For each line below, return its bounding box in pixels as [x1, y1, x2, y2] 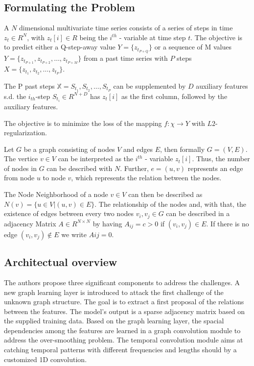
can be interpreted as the [58, 153, 134, 164]
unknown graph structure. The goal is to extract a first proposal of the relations [4, 296, 244, 307]
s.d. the [4, 91, 26, 101]
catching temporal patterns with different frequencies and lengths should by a [4, 344, 237, 355]
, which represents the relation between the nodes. [71, 172, 222, 183]
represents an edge [187, 163, 243, 173]
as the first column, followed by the [121, 91, 228, 101]
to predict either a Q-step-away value [4, 42, 115, 52]
